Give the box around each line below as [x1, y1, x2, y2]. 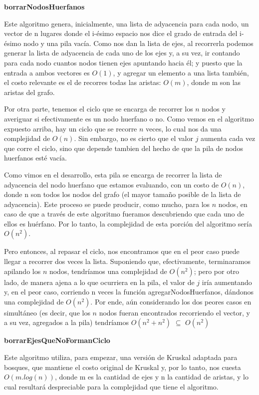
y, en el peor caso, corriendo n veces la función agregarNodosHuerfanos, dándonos [4, 286, 254, 297]
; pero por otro [194, 265, 240, 276]
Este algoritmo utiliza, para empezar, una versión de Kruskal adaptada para [4, 352, 238, 362]
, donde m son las [187, 77, 241, 87]
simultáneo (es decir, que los [4, 307, 90, 317]
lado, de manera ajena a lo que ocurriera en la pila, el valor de [4, 276, 195, 287]
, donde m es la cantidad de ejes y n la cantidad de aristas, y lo [54, 371, 249, 382]
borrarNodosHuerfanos [4, 1, 85, 11]
